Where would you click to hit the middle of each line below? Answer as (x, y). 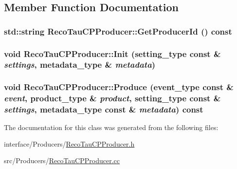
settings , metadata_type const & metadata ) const (104, 109)
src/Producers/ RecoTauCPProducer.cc (62, 160)
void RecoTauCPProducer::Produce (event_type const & (119, 87)
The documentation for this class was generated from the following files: (111, 127)
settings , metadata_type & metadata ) (80, 65)
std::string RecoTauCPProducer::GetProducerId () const (118, 31)
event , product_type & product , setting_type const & (112, 98)
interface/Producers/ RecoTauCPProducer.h (69, 144)
